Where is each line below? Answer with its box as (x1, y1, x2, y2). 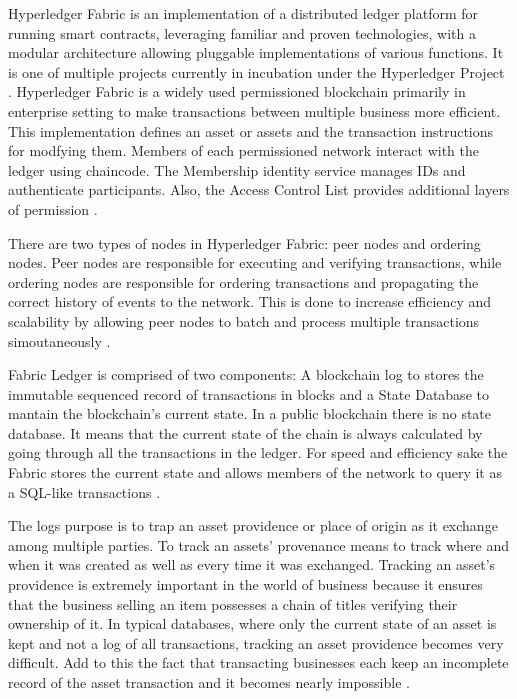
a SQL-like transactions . (8, 481, 161, 502)
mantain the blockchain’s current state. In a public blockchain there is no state (8, 403, 492, 424)
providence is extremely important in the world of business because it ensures (8, 574, 483, 595)
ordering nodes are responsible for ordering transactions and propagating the (8, 271, 479, 292)
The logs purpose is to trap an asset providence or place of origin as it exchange (8, 515, 498, 536)
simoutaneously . (8, 330, 111, 351)
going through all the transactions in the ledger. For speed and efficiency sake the (8, 442, 508, 463)
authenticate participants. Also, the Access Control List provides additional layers (8, 179, 510, 200)
